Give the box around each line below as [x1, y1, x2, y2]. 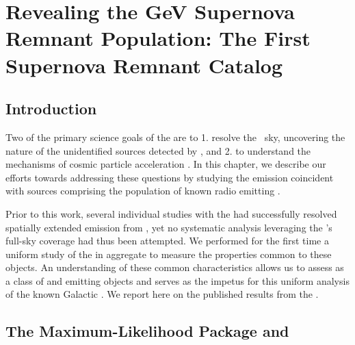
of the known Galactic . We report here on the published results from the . [5, 287, 319, 301]
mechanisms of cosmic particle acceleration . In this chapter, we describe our [5, 157, 326, 171]
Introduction [5, 98, 97, 119]
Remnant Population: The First [5, 24, 311, 52]
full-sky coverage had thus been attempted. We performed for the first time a [5, 233, 329, 248]
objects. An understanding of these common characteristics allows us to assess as [5, 260, 344, 274]
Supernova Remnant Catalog [5, 51, 283, 79]
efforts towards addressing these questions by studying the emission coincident [5, 170, 334, 184]
